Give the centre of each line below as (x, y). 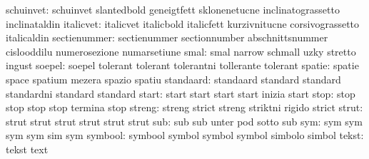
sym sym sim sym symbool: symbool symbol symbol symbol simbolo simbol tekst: (185, 135)
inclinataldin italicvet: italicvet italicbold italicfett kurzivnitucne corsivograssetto (183, 23)
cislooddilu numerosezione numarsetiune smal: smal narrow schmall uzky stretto (181, 51)
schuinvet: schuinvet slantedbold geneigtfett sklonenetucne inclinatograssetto (173, 9)
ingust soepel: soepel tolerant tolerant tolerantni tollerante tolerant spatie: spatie (182, 65)
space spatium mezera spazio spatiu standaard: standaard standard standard (173, 79)
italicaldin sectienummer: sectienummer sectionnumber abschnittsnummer (167, 37)
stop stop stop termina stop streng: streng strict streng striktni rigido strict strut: (184, 107)
